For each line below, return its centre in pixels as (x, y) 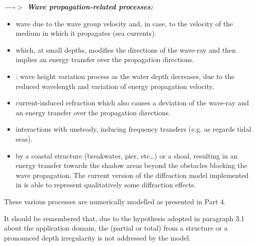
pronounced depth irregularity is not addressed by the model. (97, 237)
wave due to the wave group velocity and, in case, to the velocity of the (124, 23)
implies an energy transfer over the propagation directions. (105, 59)
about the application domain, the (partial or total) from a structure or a (116, 228)
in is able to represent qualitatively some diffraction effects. (106, 185)
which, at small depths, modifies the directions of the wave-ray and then (126, 49)
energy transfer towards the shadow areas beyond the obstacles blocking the (131, 165)
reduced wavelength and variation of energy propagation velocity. (115, 86)
